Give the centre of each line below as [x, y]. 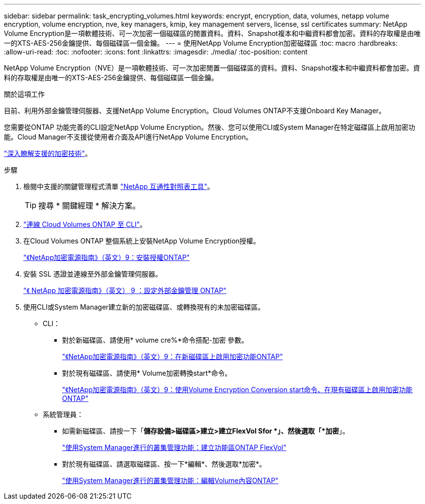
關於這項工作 [24, 94]
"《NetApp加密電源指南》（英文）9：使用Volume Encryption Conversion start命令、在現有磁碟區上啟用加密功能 [237, 390]
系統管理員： [63, 414]
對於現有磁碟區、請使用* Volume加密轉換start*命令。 [147, 373]
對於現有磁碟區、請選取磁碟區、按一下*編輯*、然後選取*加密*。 [164, 464]
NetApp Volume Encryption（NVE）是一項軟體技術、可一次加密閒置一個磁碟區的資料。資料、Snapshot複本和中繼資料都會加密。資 [212, 68]
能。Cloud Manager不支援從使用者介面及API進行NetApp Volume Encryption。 [128, 137]
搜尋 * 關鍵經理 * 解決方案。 [90, 206]
